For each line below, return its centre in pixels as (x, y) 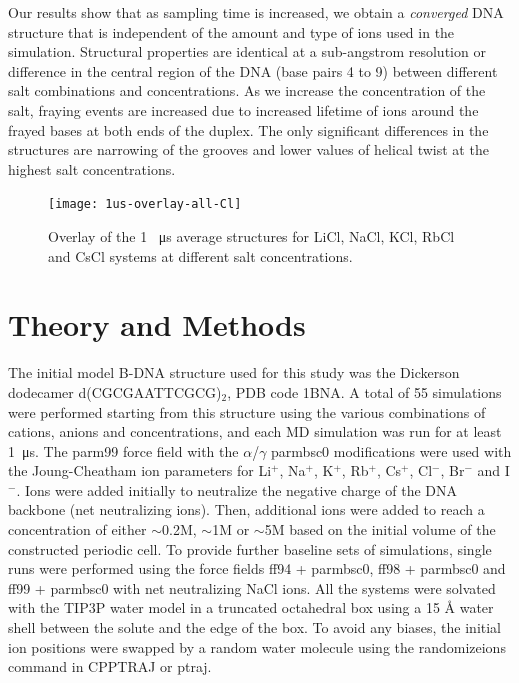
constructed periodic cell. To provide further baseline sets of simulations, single (250, 548)
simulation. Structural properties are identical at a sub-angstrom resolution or (247, 51)
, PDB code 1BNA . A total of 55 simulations (364, 391)
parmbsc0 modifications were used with (391, 450)
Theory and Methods (157, 324)
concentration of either (77, 529)
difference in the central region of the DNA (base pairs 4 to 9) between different (253, 70)
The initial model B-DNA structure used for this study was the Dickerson (234, 372)
